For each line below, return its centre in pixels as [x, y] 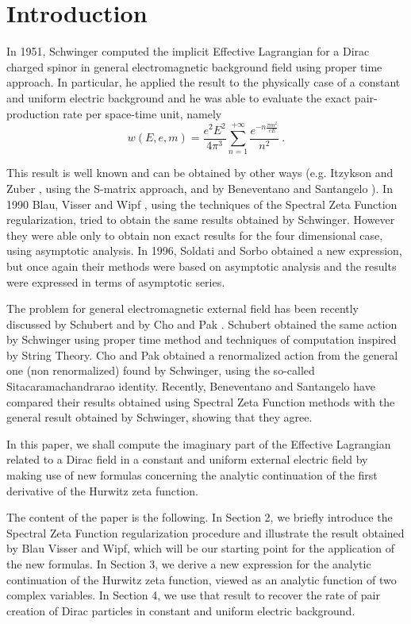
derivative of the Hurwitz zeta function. [102, 490]
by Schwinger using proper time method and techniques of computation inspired [202, 339]
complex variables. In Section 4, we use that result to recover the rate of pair [193, 595]
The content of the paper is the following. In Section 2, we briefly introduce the [200, 517]
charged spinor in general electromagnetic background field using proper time [194, 66]
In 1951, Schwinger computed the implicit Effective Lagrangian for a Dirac [188, 51]
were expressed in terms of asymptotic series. [116, 281]
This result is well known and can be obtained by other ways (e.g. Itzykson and [200, 173]
